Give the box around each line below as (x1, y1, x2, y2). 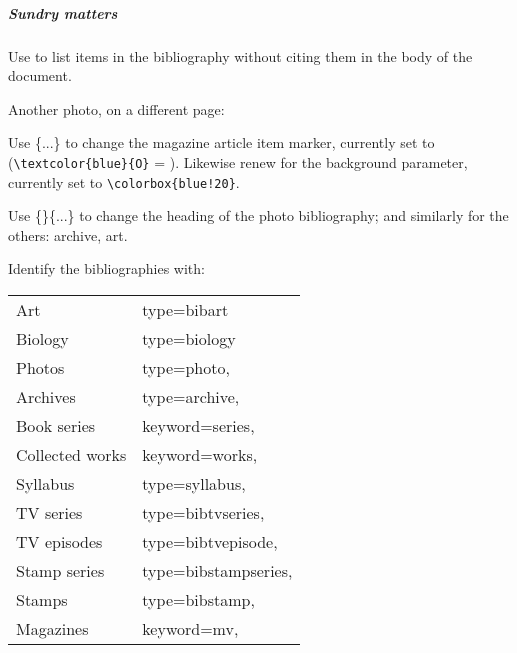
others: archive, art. (8, 224, 128, 245)
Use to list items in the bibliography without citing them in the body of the (8, 45, 473, 66)
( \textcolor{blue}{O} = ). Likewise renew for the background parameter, (8, 151, 468, 172)
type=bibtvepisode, (142, 530, 278, 554)
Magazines (16, 617, 89, 641)
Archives (16, 385, 76, 409)
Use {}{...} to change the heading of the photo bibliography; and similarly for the (8, 205, 509, 226)
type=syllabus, (142, 472, 246, 496)
